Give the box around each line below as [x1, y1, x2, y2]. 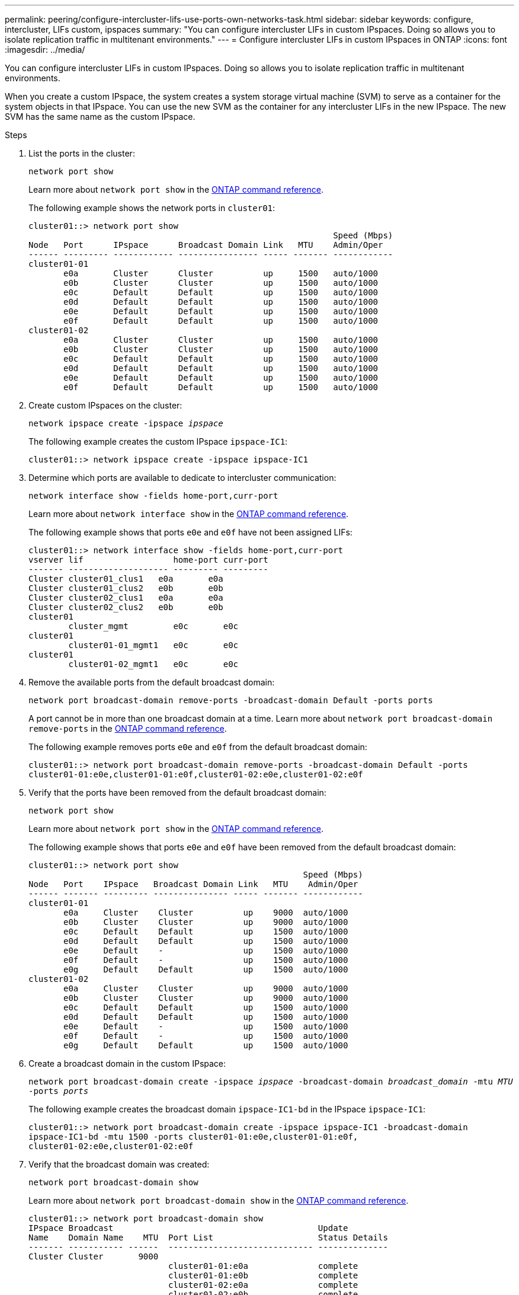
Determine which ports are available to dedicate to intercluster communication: [28, 473, 337, 483]
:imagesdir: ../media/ [5, 44, 85, 55]
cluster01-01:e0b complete [168, 1271, 358, 1280]
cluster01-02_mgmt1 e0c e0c [68, 659, 239, 669]
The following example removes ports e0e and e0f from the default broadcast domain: [28, 742, 367, 752]
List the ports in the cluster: [28, 148, 135, 158]
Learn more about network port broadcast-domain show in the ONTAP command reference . [28, 1195, 409, 1205]
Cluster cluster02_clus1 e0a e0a [28, 593, 223, 602]
